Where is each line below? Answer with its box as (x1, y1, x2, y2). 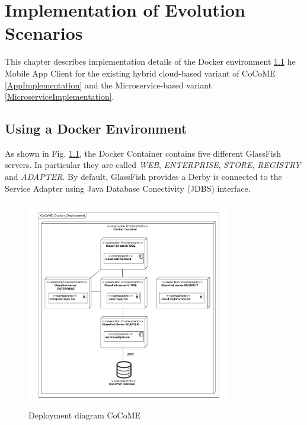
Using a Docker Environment (5, 119, 187, 138)
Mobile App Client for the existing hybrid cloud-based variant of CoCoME (5, 66, 276, 79)
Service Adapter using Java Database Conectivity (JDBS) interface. (5, 182, 251, 194)
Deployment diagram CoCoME (28, 409, 141, 421)
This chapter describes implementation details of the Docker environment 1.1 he (5, 55, 296, 68)
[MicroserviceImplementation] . (5, 90, 114, 103)
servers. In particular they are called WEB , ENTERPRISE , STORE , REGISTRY (5, 158, 301, 171)
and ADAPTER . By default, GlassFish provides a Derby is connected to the (5, 170, 282, 183)
